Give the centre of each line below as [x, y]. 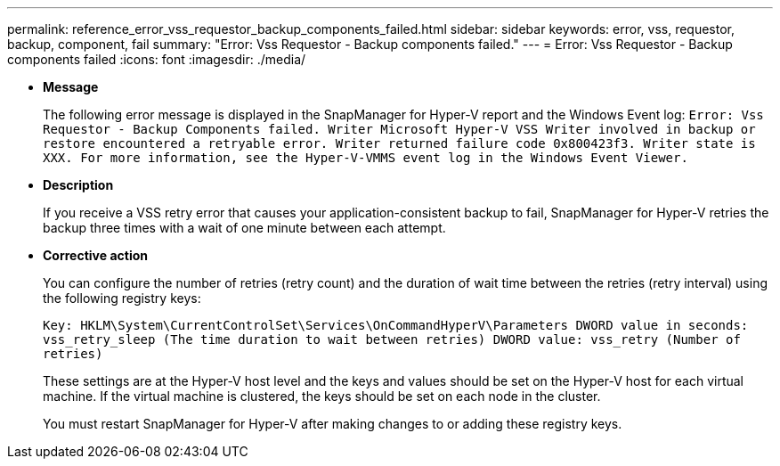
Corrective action [95, 255]
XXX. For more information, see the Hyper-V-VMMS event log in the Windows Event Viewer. [366, 158]
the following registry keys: [122, 298]
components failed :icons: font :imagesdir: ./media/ [157, 59]
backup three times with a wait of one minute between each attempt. [244, 228]
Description [78, 185]
